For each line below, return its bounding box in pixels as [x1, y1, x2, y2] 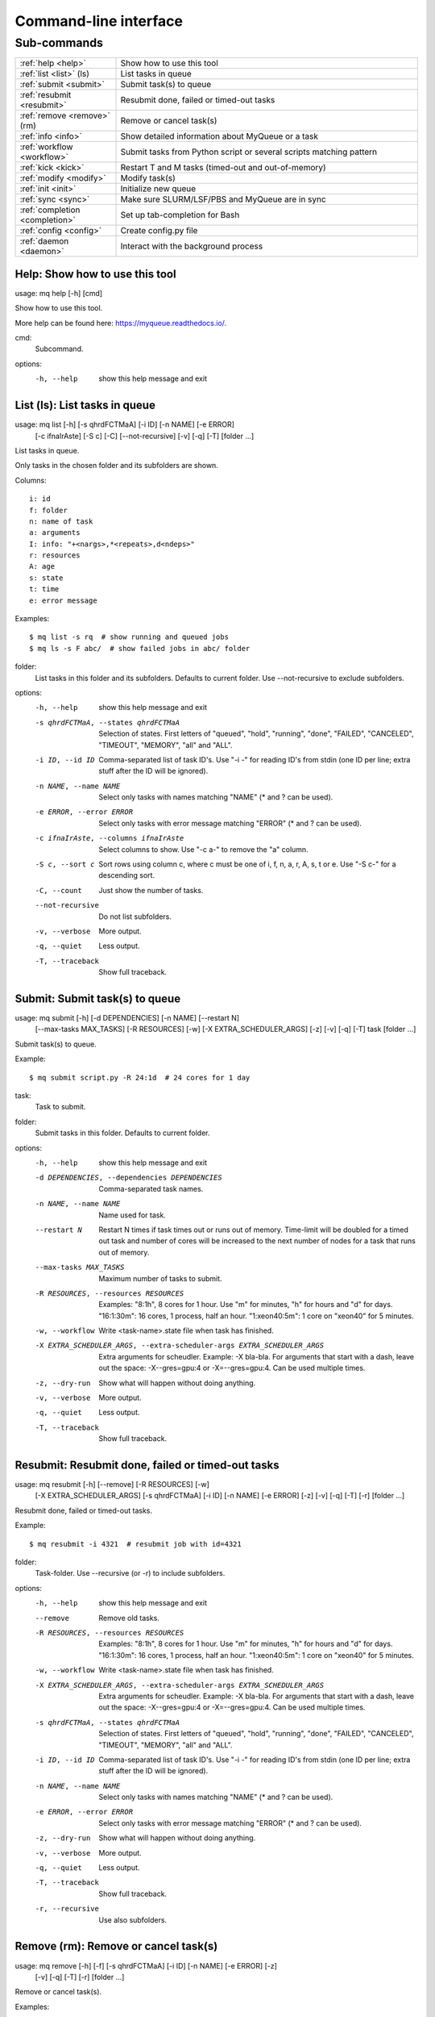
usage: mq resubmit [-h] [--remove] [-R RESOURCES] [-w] [14, 1480, 209, 1489]
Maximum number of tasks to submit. [98, 1273, 222, 1283]
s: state [29, 573, 64, 583]
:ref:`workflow [19, 141, 73, 152]
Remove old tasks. [98, 1613, 160, 1622]
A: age [29, 562, 56, 571]
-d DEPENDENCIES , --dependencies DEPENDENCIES [35, 1173, 222, 1182]
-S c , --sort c [35, 860, 96, 869]
